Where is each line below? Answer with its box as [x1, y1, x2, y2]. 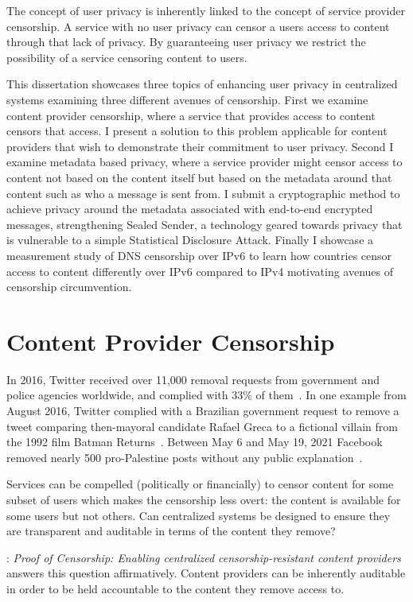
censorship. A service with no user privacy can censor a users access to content [6, 17, 390, 34]
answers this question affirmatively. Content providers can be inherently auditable [6, 565, 406, 581]
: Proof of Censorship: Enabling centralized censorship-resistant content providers [6, 549, 401, 565]
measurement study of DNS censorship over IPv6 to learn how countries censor [6, 247, 392, 263]
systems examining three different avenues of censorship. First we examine [6, 91, 368, 107]
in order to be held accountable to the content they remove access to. [6, 580, 345, 596]
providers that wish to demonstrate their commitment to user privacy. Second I [6, 138, 394, 154]
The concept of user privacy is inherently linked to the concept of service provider [6, 2, 405, 18]
